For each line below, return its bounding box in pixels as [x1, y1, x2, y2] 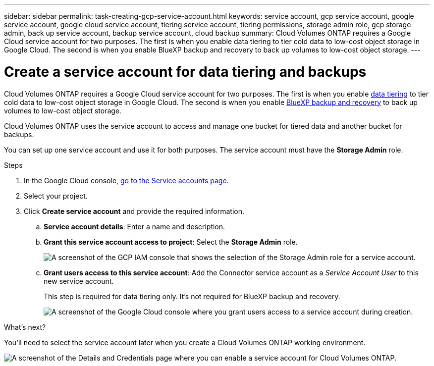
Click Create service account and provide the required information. [24, 207, 245, 215]
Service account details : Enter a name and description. [44, 222, 225, 231]
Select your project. [24, 191, 88, 200]
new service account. [44, 276, 114, 285]
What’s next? [4, 322, 46, 331]
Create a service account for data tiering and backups [4, 63, 367, 80]
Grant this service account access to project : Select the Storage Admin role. [44, 237, 298, 246]
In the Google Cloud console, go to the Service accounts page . [24, 176, 229, 185]
